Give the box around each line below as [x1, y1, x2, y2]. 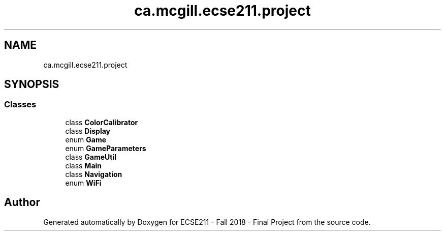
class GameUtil [65, 152, 117, 161]
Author [4, 196, 40, 209]
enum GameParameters [65, 143, 146, 153]
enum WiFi [65, 178, 102, 187]
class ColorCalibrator [65, 118, 138, 127]
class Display [65, 126, 111, 135]
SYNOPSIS [4, 78, 59, 91]
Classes [4, 99, 37, 110]
